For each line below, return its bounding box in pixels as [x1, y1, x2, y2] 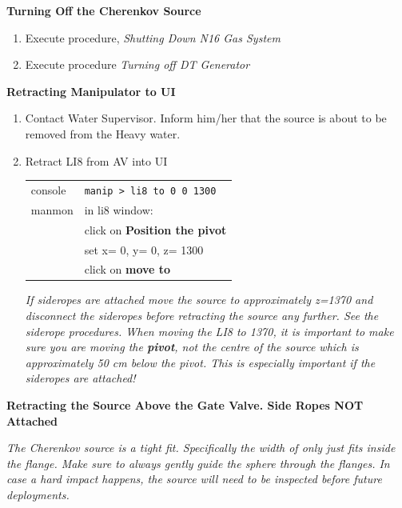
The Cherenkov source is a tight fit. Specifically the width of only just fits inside [6, 439, 396, 456]
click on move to [84, 261, 171, 278]
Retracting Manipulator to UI [6, 82, 176, 99]
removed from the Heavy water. [25, 125, 181, 142]
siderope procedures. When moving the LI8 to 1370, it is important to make [25, 322, 394, 339]
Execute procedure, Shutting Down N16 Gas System [25, 29, 281, 46]
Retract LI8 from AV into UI [25, 152, 168, 169]
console [30, 181, 66, 198]
